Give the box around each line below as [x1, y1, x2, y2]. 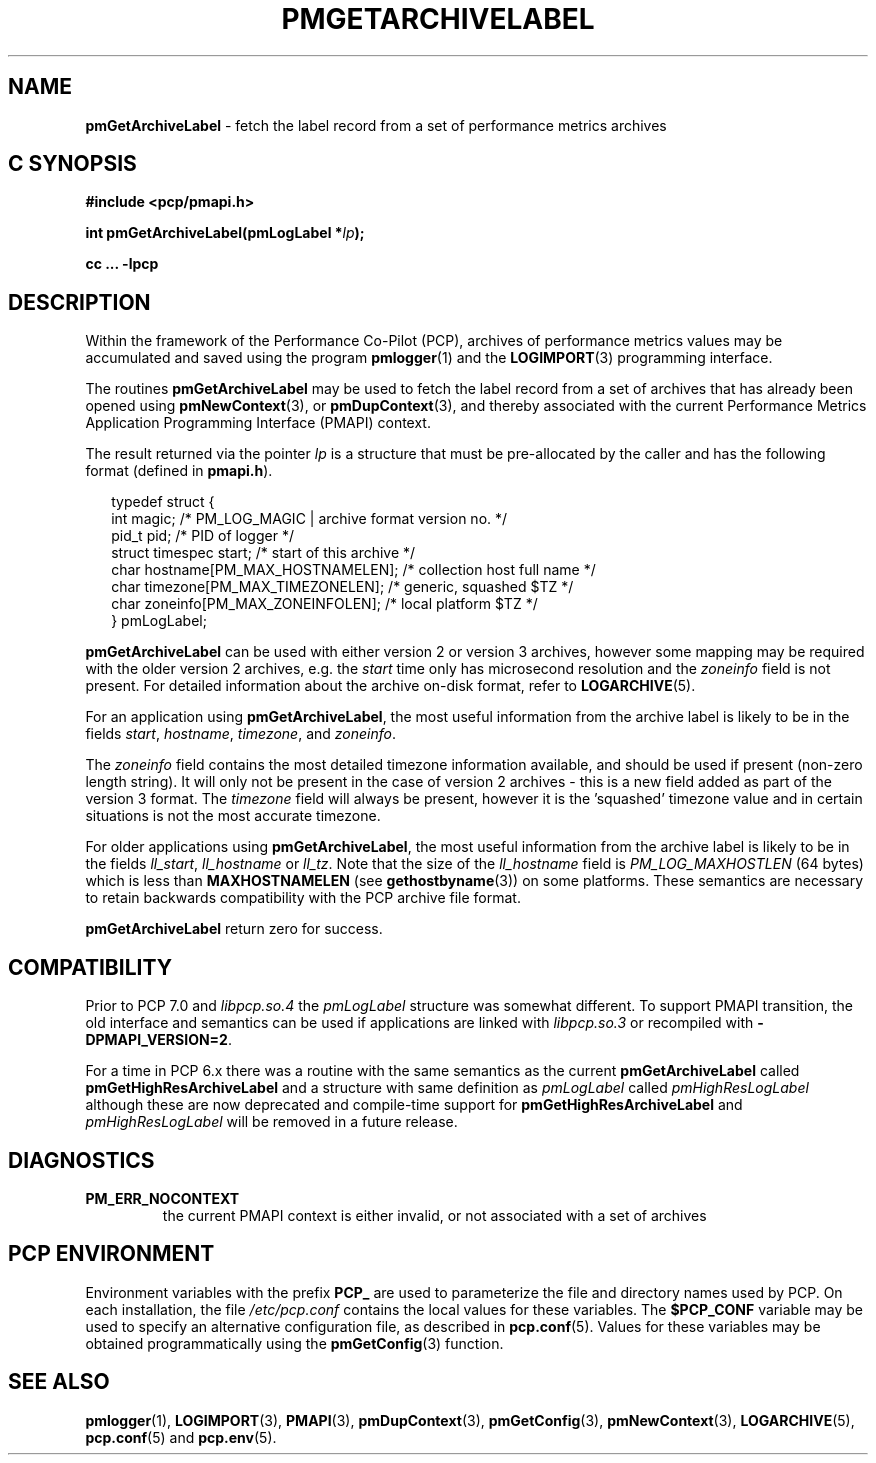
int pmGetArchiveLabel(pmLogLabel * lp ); [85, 224, 365, 242]
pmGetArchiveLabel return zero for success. [85, 920, 383, 938]
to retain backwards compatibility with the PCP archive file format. [85, 889, 521, 907]
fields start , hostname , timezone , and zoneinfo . [85, 725, 396, 743]
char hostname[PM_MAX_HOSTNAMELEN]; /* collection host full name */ [111, 561, 596, 579]
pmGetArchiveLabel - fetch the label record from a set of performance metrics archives [85, 116, 667, 134]
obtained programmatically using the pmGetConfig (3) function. [85, 1334, 504, 1352]
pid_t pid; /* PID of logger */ [111, 527, 294, 545]
